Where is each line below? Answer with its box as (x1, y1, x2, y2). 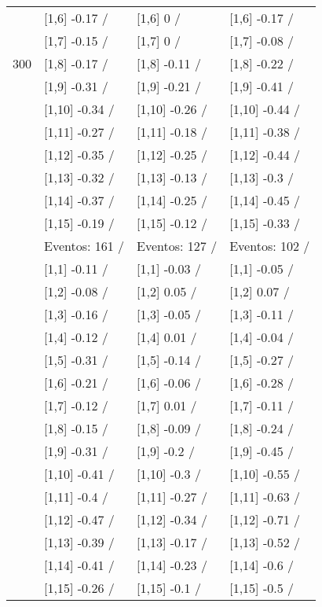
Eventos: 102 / (229, 237, 310, 255)
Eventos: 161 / (44, 237, 125, 255)
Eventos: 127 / (137, 237, 218, 255)
